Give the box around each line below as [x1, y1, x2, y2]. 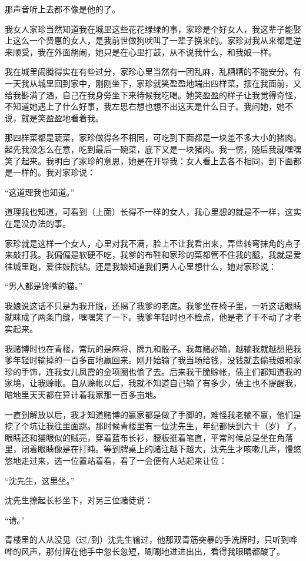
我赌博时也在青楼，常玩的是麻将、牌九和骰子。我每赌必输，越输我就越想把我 [5, 342, 301, 354]
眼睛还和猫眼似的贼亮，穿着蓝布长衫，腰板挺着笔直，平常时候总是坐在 [5, 431, 277, 443]
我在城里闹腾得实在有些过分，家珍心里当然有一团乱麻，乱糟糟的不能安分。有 [5, 65, 301, 78]
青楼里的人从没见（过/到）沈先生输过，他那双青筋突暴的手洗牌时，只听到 [5, 533, 289, 546]
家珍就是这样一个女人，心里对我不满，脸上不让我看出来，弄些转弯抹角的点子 [5, 237, 301, 249]
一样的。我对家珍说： [12, 166, 95, 178]
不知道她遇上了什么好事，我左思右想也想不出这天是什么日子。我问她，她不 [5, 100, 293, 112]
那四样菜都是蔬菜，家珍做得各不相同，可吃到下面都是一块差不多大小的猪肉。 [5, 131, 301, 144]
